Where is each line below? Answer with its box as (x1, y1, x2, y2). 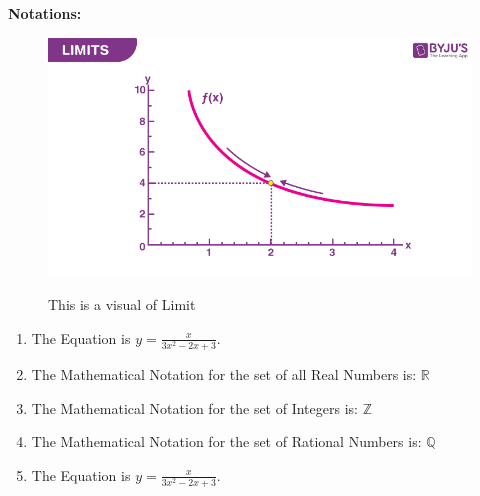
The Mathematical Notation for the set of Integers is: (31, 397, 358, 418)
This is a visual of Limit (48, 294, 196, 315)
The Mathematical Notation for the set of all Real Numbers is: (31, 364, 417, 385)
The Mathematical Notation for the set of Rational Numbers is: (31, 431, 422, 452)
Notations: (8, 3, 82, 23)
